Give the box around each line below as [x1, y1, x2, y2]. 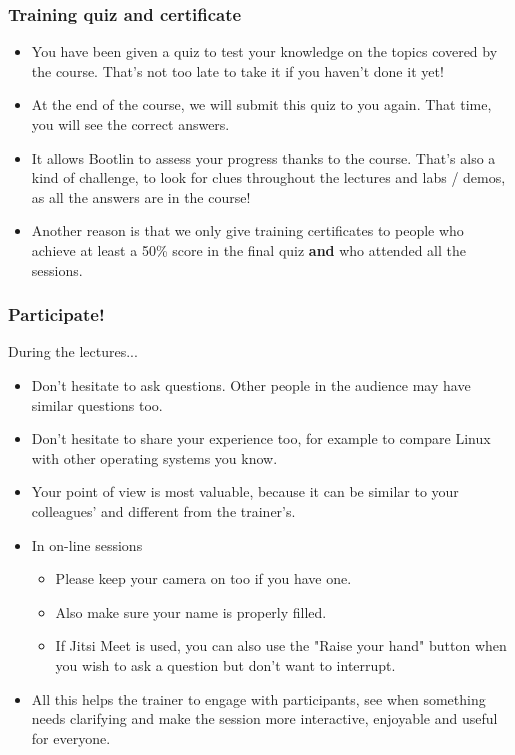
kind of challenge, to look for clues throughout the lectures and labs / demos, [31, 167, 506, 188]
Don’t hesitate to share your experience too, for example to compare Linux [31, 428, 491, 449]
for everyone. [31, 727, 111, 748]
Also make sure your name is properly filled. [55, 601, 327, 622]
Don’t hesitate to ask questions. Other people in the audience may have [31, 374, 471, 395]
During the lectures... [8, 341, 138, 362]
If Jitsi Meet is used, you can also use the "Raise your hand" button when [55, 635, 507, 656]
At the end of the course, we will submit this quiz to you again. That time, [31, 94, 492, 115]
